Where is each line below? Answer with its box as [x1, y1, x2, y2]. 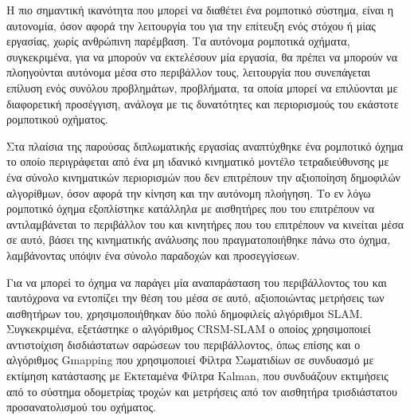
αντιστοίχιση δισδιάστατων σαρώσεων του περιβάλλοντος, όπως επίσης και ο [6, 336, 361, 352]
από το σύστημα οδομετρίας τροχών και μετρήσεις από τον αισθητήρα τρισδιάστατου [6, 383, 397, 399]
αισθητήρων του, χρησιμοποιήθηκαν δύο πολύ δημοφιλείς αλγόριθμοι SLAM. [6, 304, 363, 321]
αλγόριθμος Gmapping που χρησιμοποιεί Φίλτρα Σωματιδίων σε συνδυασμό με [6, 351, 374, 368]
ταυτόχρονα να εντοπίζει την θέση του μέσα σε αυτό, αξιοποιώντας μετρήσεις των [6, 289, 385, 306]
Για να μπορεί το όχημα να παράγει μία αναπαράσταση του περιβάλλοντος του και [6, 273, 387, 290]
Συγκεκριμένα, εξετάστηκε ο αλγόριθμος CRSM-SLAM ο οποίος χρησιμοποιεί [6, 320, 371, 337]
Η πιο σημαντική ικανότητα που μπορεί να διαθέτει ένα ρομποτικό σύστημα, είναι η [6, 2, 394, 18]
